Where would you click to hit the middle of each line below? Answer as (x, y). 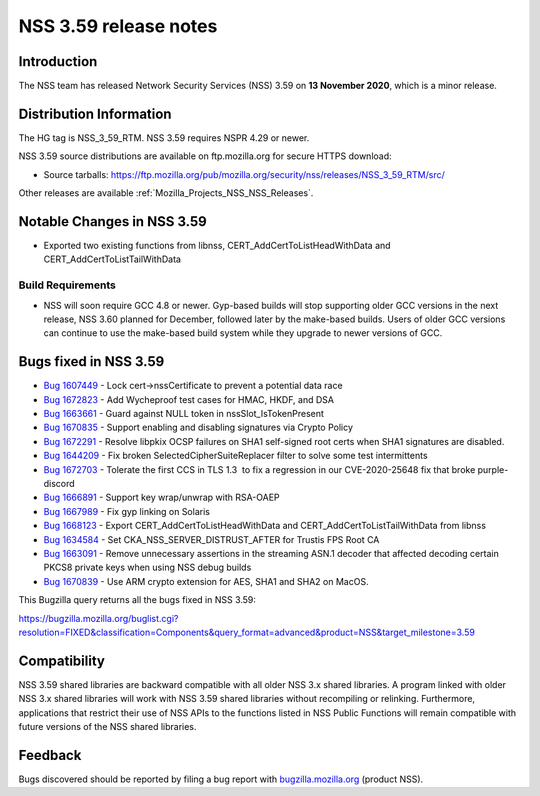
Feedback (50, 755)
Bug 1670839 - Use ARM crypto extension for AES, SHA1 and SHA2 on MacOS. (206, 581)
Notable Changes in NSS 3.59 (112, 221)
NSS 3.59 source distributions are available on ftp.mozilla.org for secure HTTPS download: (205, 156)
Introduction (58, 61)
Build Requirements (67, 285)
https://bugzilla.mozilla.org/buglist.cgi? (98, 618)
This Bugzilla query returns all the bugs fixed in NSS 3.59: (137, 600)
